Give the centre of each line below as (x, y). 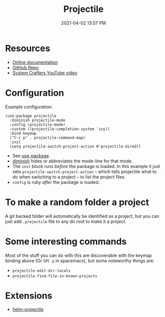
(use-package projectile (31, 116)
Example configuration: (29, 107)
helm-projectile (28, 310)
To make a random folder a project (77, 202)
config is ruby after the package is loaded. (56, 182)
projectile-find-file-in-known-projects (55, 276)
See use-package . (31, 156)
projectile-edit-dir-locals (41, 271)
